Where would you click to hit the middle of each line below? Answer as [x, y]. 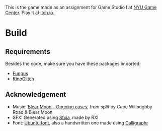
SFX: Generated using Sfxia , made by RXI [55, 117]
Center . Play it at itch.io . [30, 13]
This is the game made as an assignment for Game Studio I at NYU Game [81, 7]
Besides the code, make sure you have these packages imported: [73, 63]
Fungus [20, 73]
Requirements [28, 52]
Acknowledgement [36, 94]
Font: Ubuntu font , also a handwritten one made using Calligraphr [80, 122]
